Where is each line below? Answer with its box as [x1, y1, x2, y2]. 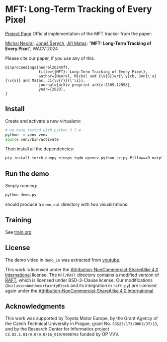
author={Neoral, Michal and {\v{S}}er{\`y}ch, [38, 73, 137, 78]
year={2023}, [38, 86, 66, 92]
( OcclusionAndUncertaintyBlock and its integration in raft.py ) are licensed [5, 282, 157, 288]
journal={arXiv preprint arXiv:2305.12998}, [38, 82, 133, 87]
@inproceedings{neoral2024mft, [5, 65, 70, 70]
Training [5, 216, 32, 224]
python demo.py [5, 192, 37, 198]
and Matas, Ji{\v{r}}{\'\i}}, [23, 78, 85, 83]
